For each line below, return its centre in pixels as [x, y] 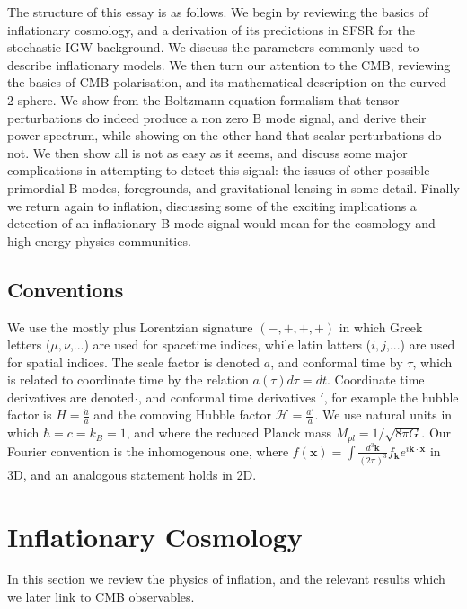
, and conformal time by [337, 362]
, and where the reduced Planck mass [229, 432]
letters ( [29, 344]
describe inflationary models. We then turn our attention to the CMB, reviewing [229, 64]
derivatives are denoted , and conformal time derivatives [162, 397]
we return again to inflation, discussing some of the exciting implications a [212, 205]
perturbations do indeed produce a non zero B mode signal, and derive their [217, 117]
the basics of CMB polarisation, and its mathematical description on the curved [227, 82]
